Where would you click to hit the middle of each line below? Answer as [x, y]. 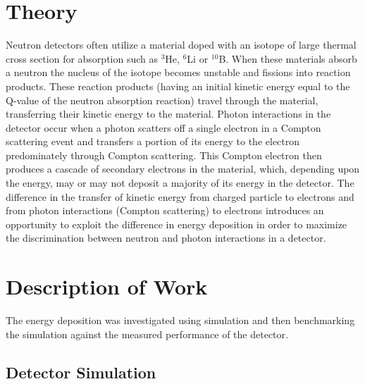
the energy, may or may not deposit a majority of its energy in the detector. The [180, 183]
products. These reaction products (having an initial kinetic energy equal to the [178, 86]
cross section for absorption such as [82, 58]
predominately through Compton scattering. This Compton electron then [164, 155]
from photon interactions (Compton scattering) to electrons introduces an [165, 210]
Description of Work [107, 286]
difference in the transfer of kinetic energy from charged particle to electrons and [180, 196]
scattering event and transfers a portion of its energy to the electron [153, 141]
